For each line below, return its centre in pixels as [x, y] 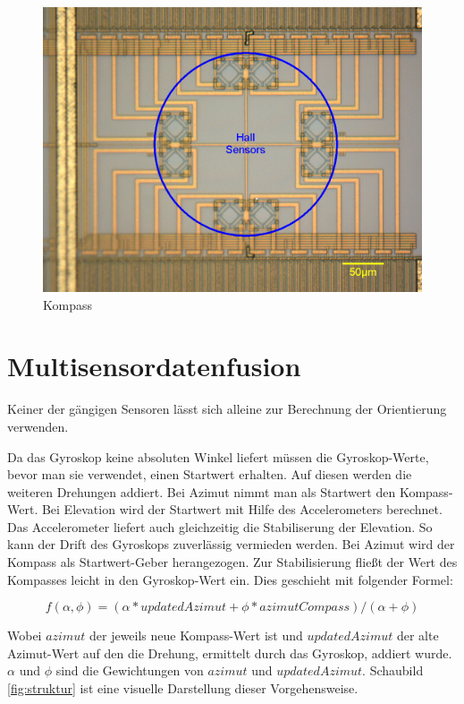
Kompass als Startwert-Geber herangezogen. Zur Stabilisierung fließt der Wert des [232, 562]
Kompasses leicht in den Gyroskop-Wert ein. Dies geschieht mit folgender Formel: [230, 579]
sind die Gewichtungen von [130, 670]
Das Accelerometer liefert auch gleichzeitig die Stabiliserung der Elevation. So [220, 526]
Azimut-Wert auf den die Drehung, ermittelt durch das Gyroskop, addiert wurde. [230, 652]
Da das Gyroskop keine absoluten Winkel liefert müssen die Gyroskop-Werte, [218, 456]
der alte [418, 635]
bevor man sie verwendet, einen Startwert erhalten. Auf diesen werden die [210, 474]
